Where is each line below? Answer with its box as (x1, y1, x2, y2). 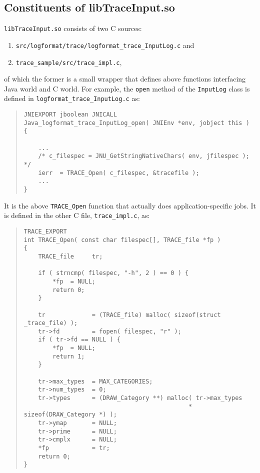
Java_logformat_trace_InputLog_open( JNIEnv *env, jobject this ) (23, 119, 249, 126)
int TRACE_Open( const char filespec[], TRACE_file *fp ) (23, 236, 221, 243)
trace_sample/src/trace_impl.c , (15, 56, 122, 67)
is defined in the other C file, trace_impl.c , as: (4, 210, 150, 220)
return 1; (52, 352, 85, 360)
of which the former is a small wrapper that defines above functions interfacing (4, 73, 246, 84)
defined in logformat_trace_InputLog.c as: (4, 93, 140, 103)
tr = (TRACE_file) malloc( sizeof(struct (38, 311, 221, 318)
